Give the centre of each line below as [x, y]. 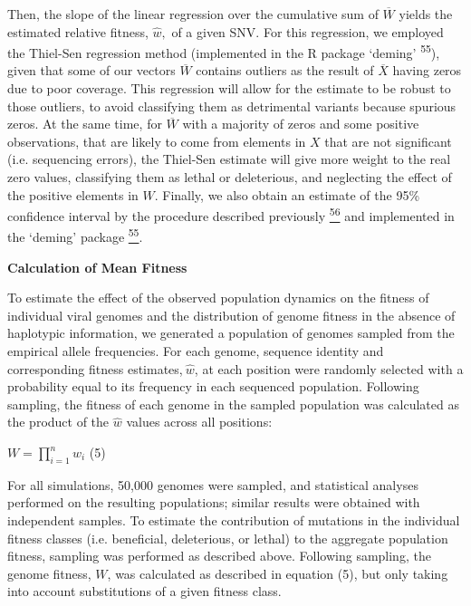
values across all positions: [199, 422]
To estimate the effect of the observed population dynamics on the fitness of [218, 298]
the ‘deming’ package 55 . [75, 236]
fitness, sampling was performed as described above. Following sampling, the [219, 556]
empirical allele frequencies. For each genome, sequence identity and [196, 351]
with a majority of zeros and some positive [301, 124]
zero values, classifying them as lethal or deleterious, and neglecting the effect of [230, 177]
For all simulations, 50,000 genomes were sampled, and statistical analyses [213, 484]
